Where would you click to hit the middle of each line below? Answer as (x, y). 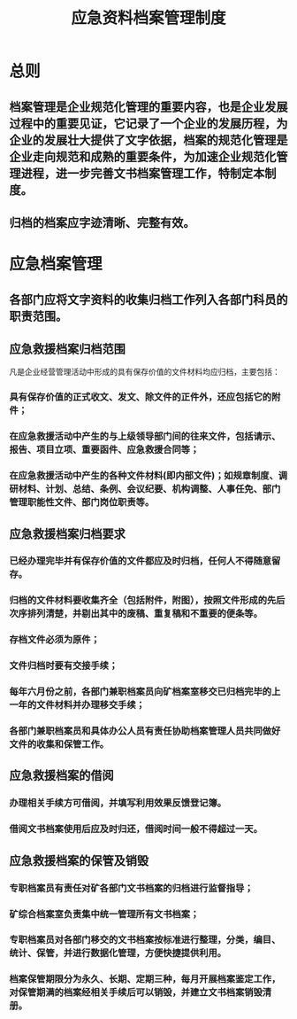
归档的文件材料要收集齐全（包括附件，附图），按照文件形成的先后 (147, 601)
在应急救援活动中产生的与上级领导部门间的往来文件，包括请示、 (145, 437)
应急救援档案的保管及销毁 (79, 860)
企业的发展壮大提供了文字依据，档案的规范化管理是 (148, 140)
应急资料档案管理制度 (148, 18)
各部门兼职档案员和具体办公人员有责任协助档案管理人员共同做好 (145, 731)
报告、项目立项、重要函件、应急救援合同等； (104, 450)
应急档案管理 (56, 264)
